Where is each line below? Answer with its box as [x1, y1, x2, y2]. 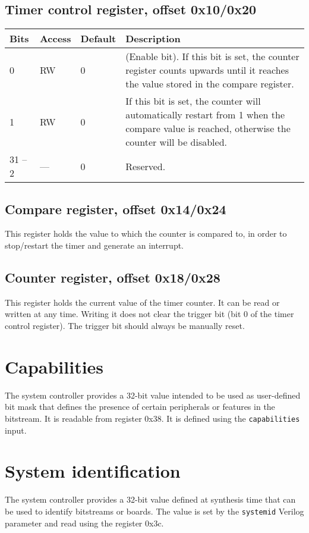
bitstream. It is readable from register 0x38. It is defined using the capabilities [5, 412, 300, 424]
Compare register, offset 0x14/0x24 [5, 199, 226, 218]
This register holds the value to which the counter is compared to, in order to [5, 227, 287, 240]
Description [125, 32, 181, 46]
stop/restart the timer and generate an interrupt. [5, 239, 184, 251]
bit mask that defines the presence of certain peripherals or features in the [5, 400, 275, 413]
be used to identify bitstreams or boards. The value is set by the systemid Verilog [5, 504, 304, 517]
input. [5, 424, 27, 436]
